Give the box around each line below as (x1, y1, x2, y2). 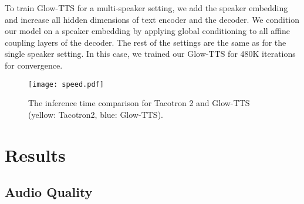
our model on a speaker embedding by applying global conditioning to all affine (5, 25, 290, 37)
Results (5, 142, 66, 166)
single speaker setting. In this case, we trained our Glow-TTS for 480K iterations (5, 47, 296, 60)
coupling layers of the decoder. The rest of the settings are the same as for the (5, 36, 286, 48)
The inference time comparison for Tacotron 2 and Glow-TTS (28, 97, 250, 109)
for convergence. (5, 59, 63, 71)
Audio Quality (5, 183, 93, 201)
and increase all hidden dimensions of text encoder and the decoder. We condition (5, 13, 300, 25)
